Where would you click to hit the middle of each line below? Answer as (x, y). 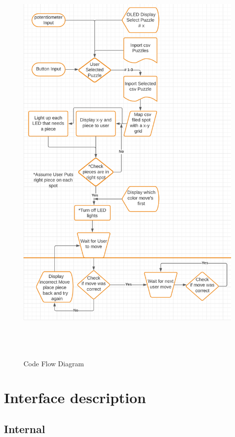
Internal (25, 428)
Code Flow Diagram (54, 364)
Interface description (75, 397)
